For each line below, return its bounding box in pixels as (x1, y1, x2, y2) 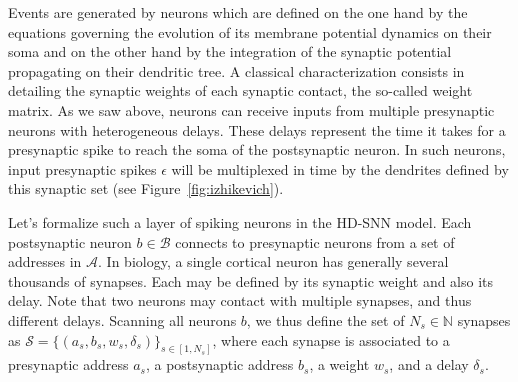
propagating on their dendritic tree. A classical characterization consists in (8, 60, 465, 81)
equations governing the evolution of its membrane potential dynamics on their (8, 21, 492, 42)
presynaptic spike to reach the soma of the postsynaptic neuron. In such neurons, (8, 139, 506, 160)
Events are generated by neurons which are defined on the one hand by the (8, 2, 468, 22)
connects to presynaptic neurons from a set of (175, 231, 455, 252)
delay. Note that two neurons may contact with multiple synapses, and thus (8, 290, 472, 311)
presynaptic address (8, 354, 129, 375)
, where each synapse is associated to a (212, 329, 450, 350)
